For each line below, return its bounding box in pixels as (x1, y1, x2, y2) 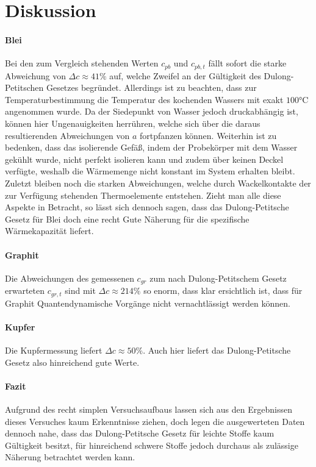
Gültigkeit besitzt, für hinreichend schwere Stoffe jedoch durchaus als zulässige (5, 438, 298, 451)
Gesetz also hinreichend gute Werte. (5, 355, 140, 368)
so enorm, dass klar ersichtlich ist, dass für (143, 284, 303, 297)
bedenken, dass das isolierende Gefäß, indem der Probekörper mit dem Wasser (5, 141, 298, 154)
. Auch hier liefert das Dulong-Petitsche (143, 344, 291, 357)
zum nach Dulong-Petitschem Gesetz (149, 271, 287, 284)
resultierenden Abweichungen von (5, 129, 130, 141)
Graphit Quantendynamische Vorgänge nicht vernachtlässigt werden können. (5, 296, 290, 309)
